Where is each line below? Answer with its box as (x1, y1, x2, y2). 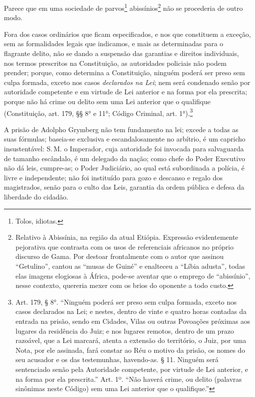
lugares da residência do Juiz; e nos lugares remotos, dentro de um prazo (15, 325, 234, 336)
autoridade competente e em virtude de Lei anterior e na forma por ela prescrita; (4, 86, 248, 97)
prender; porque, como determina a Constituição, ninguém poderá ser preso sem (4, 67, 245, 78)
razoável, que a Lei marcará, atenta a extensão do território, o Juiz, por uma (15, 335, 246, 345)
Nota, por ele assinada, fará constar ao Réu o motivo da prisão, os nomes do (15, 344, 245, 355)
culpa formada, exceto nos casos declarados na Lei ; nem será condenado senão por (4, 77, 251, 87)
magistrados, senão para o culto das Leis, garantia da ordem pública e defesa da (4, 182, 245, 192)
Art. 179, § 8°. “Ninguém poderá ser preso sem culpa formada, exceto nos (15, 296, 237, 307)
